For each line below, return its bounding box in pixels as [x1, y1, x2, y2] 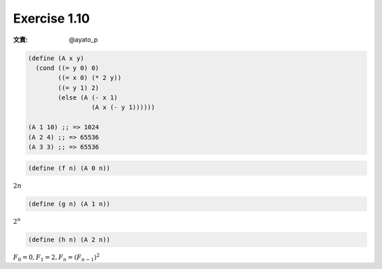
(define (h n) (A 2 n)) [28, 235, 111, 244]
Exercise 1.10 [13, 11, 90, 26]
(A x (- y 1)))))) [91, 103, 156, 112]
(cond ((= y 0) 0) [35, 64, 99, 72]
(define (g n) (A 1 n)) [28, 200, 111, 208]
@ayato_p [69, 35, 98, 44]
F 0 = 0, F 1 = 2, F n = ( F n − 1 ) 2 [13, 252, 100, 263]
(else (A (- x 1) [57, 94, 118, 102]
